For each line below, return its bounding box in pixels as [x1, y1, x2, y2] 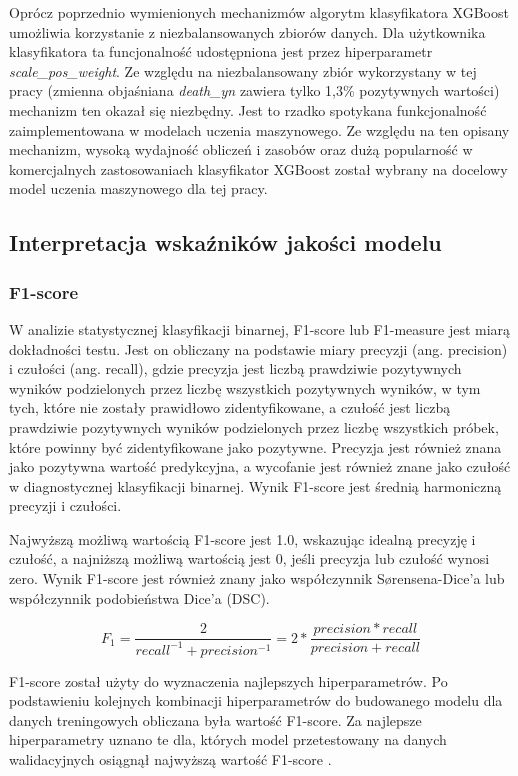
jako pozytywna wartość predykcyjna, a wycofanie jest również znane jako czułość [9, 456, 511, 477]
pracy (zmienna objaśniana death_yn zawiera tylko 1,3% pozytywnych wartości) [9, 80, 500, 101]
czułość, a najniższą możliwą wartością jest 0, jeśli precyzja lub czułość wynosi [9, 548, 490, 569]
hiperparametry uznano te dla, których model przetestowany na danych [9, 729, 447, 750]
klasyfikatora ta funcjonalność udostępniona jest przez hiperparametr [9, 41, 433, 62]
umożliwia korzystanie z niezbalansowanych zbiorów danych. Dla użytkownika [9, 21, 486, 42]
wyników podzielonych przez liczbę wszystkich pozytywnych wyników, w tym [9, 377, 481, 398]
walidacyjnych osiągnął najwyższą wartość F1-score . [9, 749, 332, 770]
